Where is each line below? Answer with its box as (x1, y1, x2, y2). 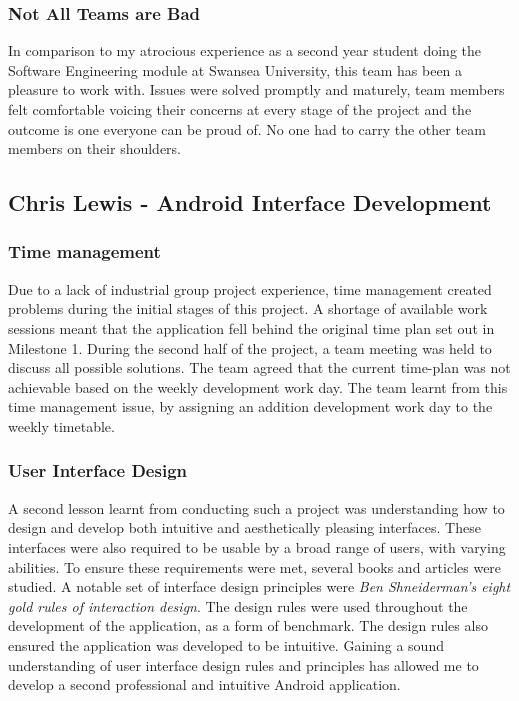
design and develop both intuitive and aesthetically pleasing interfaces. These (8, 517, 481, 538)
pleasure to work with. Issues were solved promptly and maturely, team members (8, 79, 505, 100)
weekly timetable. (8, 415, 115, 436)
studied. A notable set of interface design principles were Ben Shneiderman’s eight (8, 576, 511, 597)
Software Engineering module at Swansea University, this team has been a (8, 59, 463, 80)
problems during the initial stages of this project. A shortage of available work (8, 298, 488, 319)
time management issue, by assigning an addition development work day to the (8, 396, 493, 417)
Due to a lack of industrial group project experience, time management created (8, 278, 492, 299)
